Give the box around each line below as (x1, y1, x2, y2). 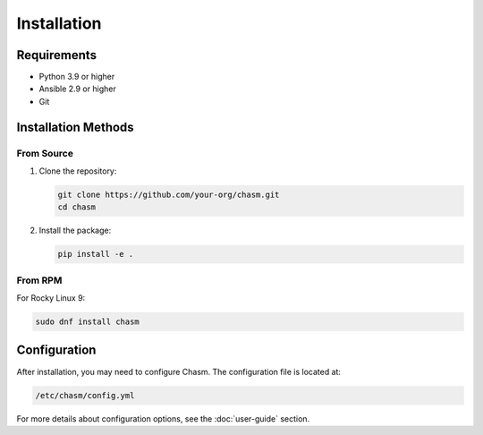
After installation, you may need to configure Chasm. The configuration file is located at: (16, 366, 342, 377)
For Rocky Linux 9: (16, 293, 86, 303)
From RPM (16, 274, 63, 286)
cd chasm (57, 202, 97, 212)
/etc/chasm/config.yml (35, 390, 135, 400)
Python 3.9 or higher (38, 72, 115, 82)
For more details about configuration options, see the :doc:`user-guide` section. (16, 413, 310, 424)
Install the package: (38, 225, 112, 236)
